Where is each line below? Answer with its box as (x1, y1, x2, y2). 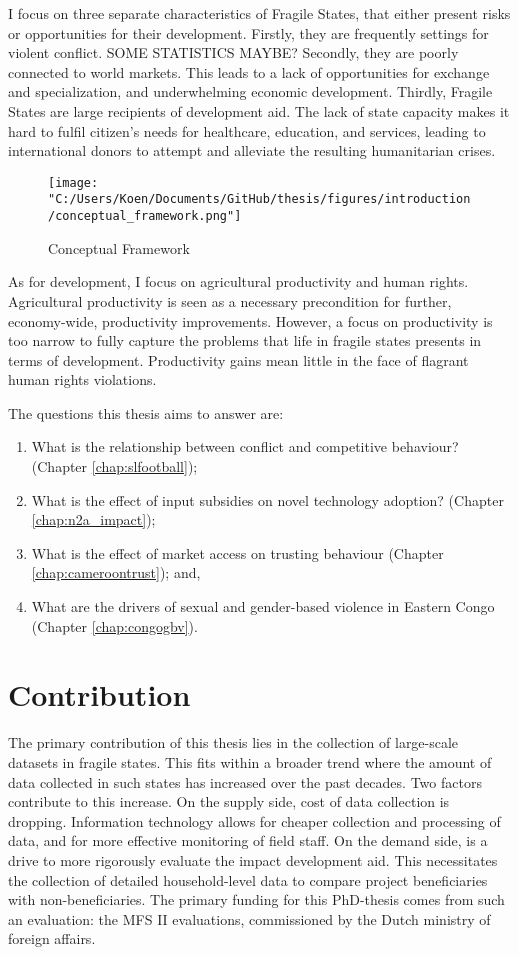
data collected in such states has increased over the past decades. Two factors (8, 771, 482, 792)
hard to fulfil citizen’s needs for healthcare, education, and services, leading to (8, 120, 486, 141)
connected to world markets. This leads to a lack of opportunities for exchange (8, 61, 490, 82)
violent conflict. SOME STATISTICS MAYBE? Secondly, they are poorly (8, 42, 459, 63)
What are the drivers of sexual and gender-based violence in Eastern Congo (31, 596, 495, 617)
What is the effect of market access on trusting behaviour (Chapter (31, 542, 444, 563)
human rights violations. (8, 369, 157, 390)
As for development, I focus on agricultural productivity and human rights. (8, 271, 469, 292)
